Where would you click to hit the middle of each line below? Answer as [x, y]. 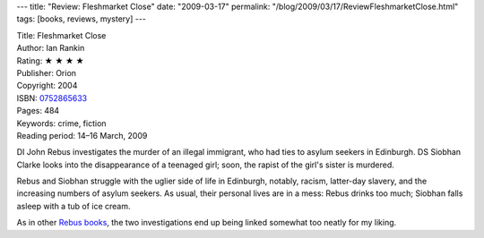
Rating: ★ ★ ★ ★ [50, 60]
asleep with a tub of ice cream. [73, 206]
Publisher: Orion [46, 72]
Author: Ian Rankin [51, 48]
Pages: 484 [38, 111]
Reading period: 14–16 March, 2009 [82, 135]
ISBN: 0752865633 [52, 98]
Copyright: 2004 [47, 86]
